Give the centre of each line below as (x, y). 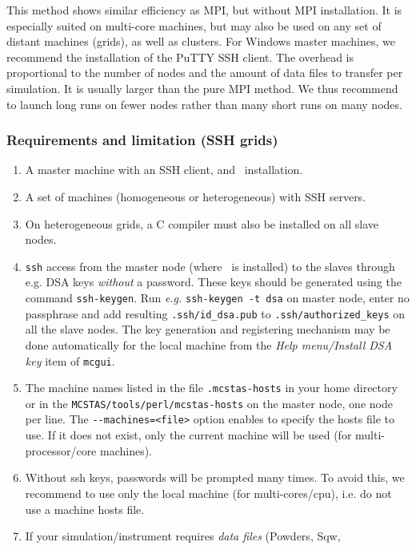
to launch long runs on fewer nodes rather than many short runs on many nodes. (204, 104)
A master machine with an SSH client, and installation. (164, 170)
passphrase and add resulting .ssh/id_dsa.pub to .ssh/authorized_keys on (215, 313)
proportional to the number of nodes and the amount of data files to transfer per (205, 73)
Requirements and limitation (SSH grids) (142, 140)
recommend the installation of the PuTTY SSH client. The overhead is (180, 57)
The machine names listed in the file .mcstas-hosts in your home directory (211, 388)
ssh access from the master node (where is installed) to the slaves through (210, 266)
